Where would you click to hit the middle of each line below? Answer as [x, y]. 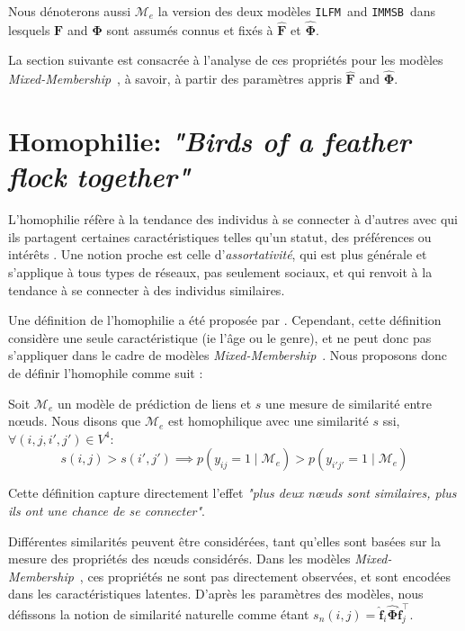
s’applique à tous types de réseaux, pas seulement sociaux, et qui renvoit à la [220, 271]
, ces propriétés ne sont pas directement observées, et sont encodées [265, 576]
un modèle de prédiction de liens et [154, 403]
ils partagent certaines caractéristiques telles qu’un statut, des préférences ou [220, 236]
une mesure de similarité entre [348, 403]
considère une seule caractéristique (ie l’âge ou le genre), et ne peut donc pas [220, 337]
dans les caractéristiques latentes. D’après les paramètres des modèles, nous [216, 594]
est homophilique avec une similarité [268, 421]
